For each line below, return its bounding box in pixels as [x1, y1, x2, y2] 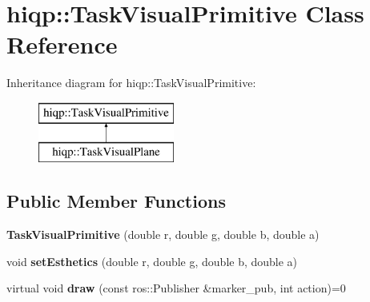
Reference [6, 28, 118, 61]
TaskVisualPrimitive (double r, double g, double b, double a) [6, 226, 320, 243]
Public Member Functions [6, 189, 226, 213]
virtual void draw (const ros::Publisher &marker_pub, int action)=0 [6, 280, 346, 296]
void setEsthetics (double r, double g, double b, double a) [6, 252, 298, 269]
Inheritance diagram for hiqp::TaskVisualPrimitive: [6, 74, 256, 91]
